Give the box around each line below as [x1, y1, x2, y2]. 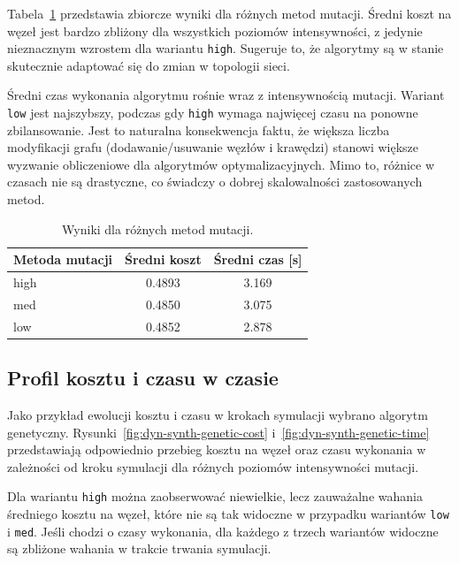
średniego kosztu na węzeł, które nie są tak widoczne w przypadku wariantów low [7, 505, 449, 523]
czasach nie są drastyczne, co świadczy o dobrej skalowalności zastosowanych [7, 172, 423, 191]
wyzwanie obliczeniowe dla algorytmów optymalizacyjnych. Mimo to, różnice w [7, 155, 435, 173]
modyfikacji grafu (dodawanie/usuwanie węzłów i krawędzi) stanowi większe [7, 138, 419, 156]
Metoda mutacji [13, 250, 113, 269]
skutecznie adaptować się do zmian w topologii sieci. [7, 56, 290, 74]
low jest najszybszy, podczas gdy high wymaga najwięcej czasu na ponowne [7, 103, 418, 122]
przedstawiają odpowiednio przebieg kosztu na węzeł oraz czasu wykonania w [7, 440, 426, 459]
